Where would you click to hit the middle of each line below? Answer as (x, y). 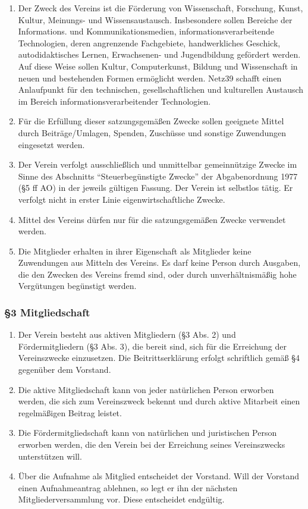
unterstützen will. (50, 456)
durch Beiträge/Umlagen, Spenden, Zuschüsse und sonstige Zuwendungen (152, 132)
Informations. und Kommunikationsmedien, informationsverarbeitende (146, 31)
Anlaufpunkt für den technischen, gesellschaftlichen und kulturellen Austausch (161, 89)
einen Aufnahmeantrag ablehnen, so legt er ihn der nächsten (128, 487)
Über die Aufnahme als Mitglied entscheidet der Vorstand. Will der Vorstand (159, 476)
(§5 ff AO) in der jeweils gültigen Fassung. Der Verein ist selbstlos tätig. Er (155, 188)
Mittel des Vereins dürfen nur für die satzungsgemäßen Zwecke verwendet (152, 219)
